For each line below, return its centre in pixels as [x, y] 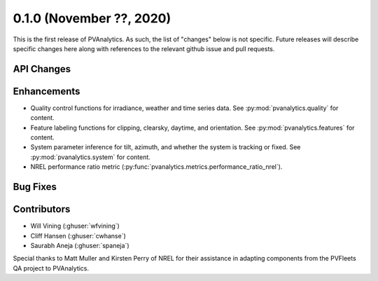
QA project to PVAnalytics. [51, 268]
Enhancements [47, 91]
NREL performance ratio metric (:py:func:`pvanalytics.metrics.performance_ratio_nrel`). [156, 167]
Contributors [42, 209]
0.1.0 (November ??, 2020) [92, 18]
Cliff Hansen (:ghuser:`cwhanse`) [78, 235]
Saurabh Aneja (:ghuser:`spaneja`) [80, 245]
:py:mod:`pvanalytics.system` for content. [90, 157]
